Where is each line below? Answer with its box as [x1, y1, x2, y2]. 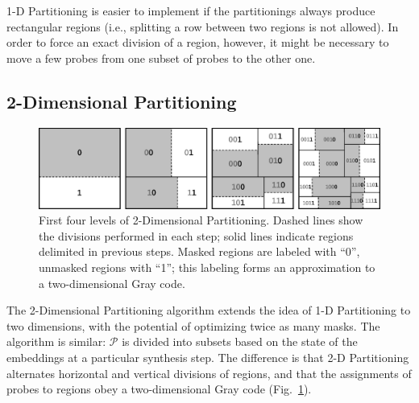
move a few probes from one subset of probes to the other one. [6, 49, 316, 66]
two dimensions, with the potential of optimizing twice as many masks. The [6, 317, 380, 334]
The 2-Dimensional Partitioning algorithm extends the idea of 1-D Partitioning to [6, 302, 411, 319]
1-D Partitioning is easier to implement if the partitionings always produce [6, 2, 375, 19]
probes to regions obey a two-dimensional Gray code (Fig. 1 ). [6, 380, 312, 397]
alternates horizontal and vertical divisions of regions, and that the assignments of [6, 364, 412, 381]
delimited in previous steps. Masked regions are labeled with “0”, [39, 243, 360, 260]
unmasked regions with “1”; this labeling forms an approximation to [39, 258, 375, 275]
